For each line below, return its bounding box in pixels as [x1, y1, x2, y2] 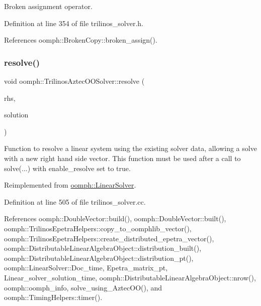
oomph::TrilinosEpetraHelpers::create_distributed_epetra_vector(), [4, 233, 214, 243]
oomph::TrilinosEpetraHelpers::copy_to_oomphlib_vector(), [4, 223, 192, 233]
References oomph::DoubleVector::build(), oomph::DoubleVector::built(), [4, 213, 226, 224]
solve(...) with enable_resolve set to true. [4, 163, 131, 173]
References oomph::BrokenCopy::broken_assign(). [4, 35, 157, 45]
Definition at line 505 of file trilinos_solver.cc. [4, 196, 146, 207]
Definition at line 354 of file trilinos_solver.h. [4, 18, 143, 28]
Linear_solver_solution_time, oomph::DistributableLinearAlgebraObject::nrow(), [4, 272, 256, 282]
